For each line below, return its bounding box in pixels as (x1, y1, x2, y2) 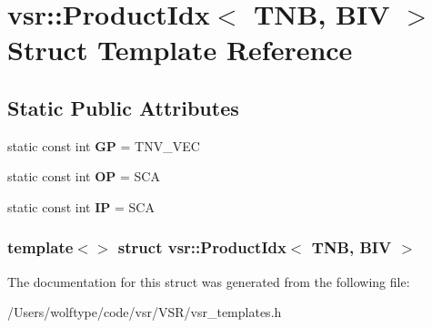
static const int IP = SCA (7, 197, 155, 216)
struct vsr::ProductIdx (117, 236, 286, 259)
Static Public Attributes (7, 93, 239, 121)
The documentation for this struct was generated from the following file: (7, 272, 410, 291)
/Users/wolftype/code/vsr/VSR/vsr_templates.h (7, 302, 282, 322)
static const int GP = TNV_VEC (7, 136, 200, 155)
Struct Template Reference (7, 31, 353, 68)
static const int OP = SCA (7, 167, 160, 186)
